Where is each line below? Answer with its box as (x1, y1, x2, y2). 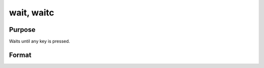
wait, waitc (9, 7, 54, 18)
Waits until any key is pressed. (9, 39, 70, 44)
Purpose (9, 26, 36, 34)
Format (9, 51, 32, 59)
